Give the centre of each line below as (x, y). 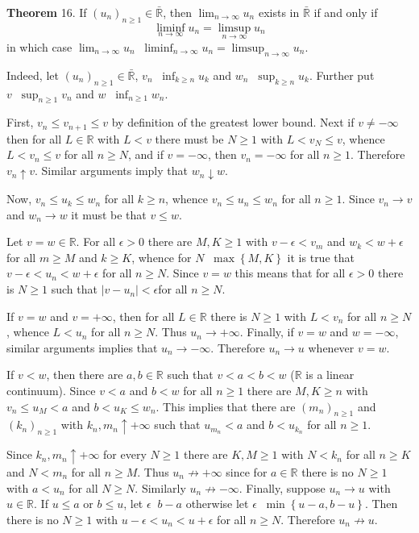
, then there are (85, 375)
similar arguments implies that (82, 347)
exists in (279, 12)
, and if (145, 154)
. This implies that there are (226, 406)
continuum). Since (51, 391)
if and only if (346, 12)
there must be (189, 138)
